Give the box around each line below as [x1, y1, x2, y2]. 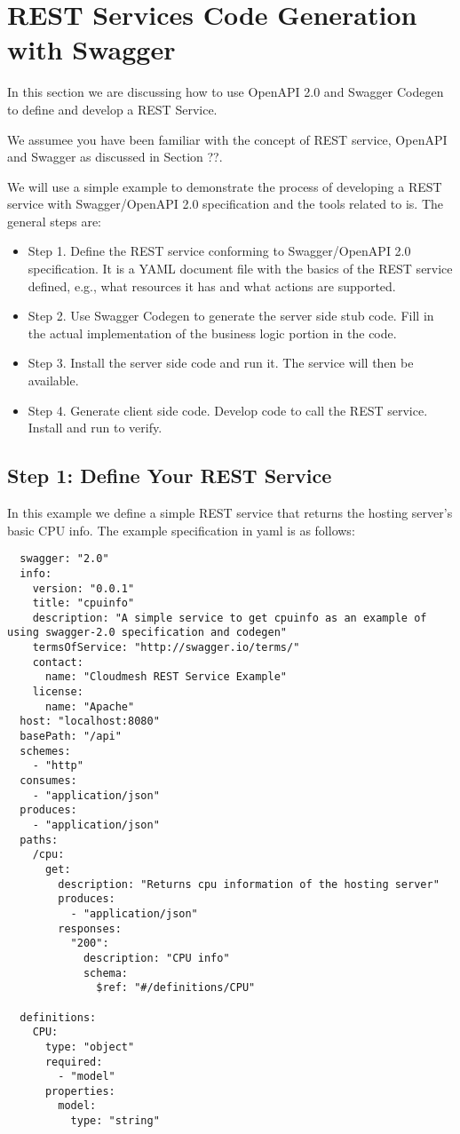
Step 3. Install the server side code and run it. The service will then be [28, 353, 414, 372]
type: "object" [44, 1040, 135, 1053]
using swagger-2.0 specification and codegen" [7, 626, 287, 639]
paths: [20, 833, 59, 846]
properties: [44, 1084, 115, 1098]
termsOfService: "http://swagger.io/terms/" [32, 641, 300, 654]
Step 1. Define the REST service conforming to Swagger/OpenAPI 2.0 [28, 242, 411, 260]
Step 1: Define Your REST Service [7, 462, 332, 489]
